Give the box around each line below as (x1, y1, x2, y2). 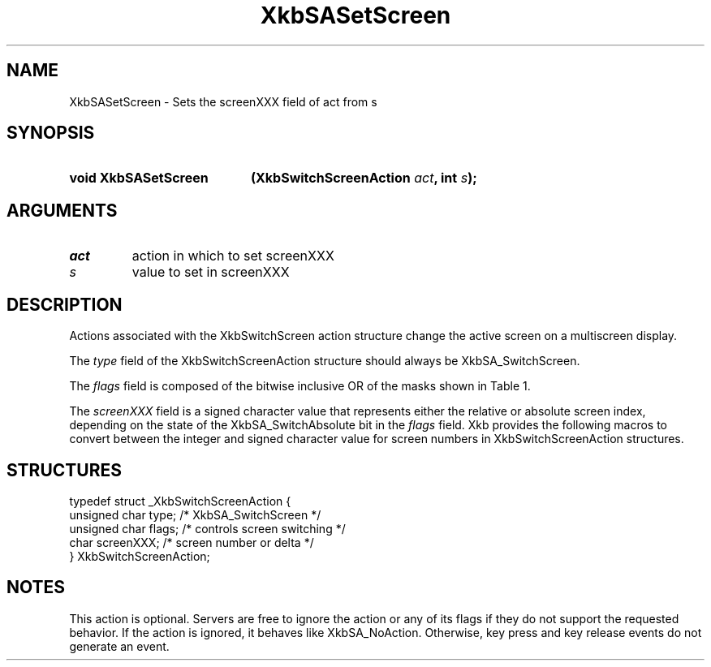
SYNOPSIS (6, 123, 95, 144)
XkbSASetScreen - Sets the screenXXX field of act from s (69, 94, 377, 109)
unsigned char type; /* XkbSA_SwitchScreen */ (69, 507, 321, 522)
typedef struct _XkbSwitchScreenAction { (69, 493, 291, 508)
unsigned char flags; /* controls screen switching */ (69, 521, 346, 536)
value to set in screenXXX (131, 264, 290, 281)
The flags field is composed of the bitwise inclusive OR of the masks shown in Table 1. (69, 379, 531, 394)
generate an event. (69, 639, 170, 653)
